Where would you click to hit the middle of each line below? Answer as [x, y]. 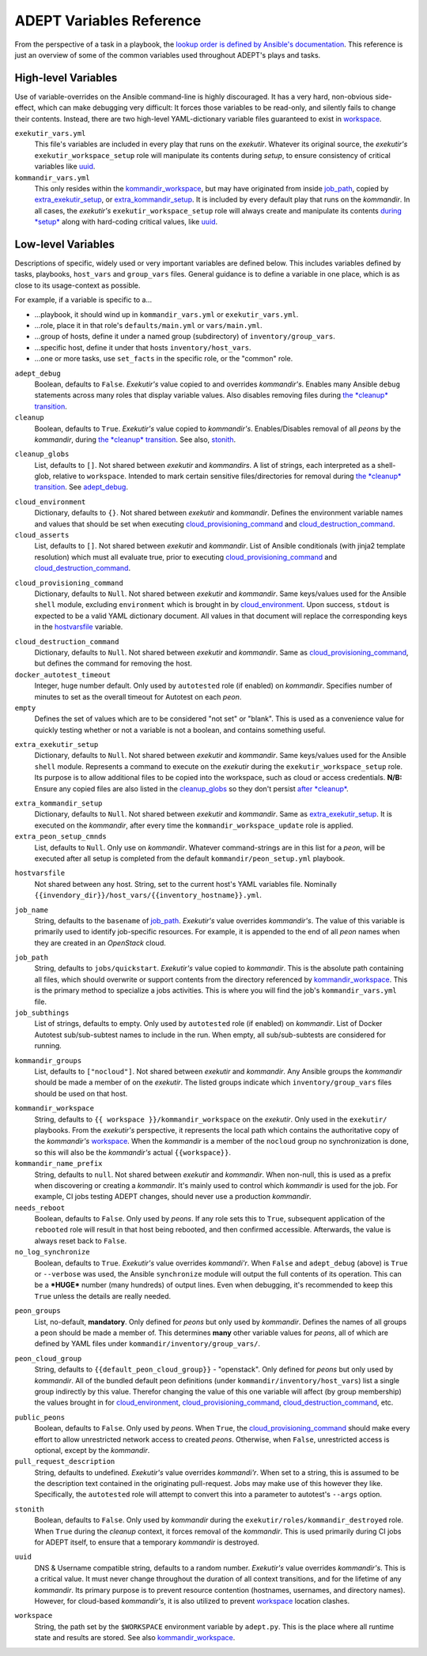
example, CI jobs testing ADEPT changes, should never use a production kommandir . [173, 1197]
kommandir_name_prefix [59, 1164]
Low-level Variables [64, 244]
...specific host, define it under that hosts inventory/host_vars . [143, 347]
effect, [25, 108]
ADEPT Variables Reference [108, 21]
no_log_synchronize [52, 1252]
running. [48, 1046]
